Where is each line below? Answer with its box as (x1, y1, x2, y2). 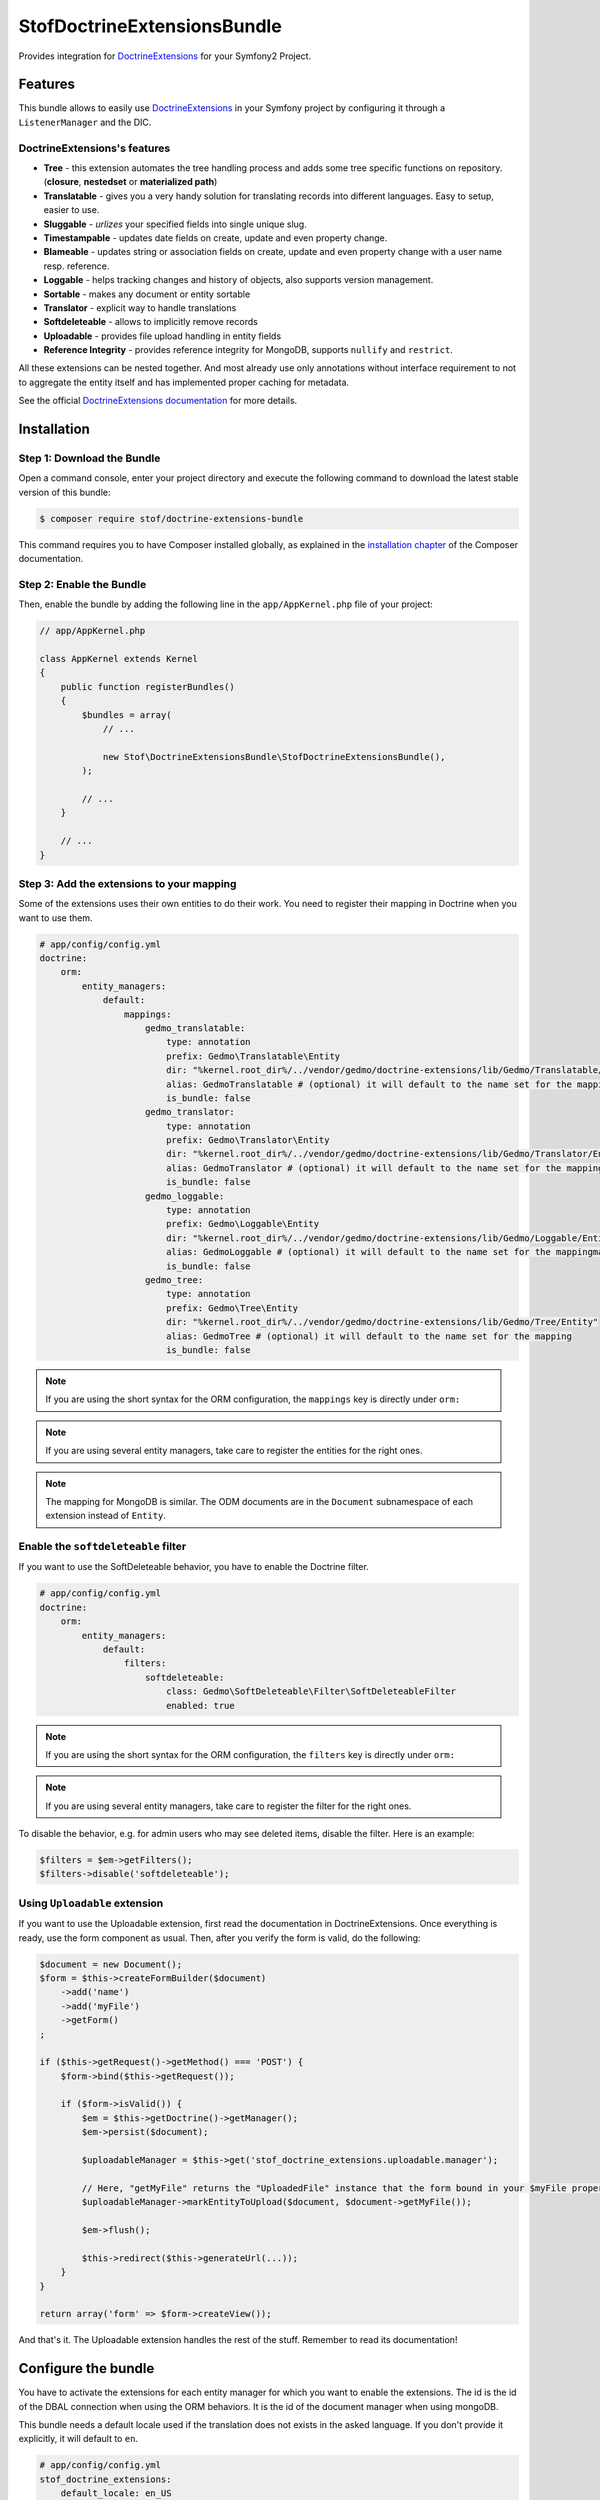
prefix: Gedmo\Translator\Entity (165, 1135, 330, 1146)
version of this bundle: (18, 486, 111, 498)
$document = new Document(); (39, 1958, 183, 1970)
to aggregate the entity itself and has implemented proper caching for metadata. (18, 376, 350, 388)
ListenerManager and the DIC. (18, 116, 152, 128)
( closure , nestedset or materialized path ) (43, 176, 218, 188)
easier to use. (43, 204, 100, 216)
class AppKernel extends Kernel (39, 653, 199, 665)
